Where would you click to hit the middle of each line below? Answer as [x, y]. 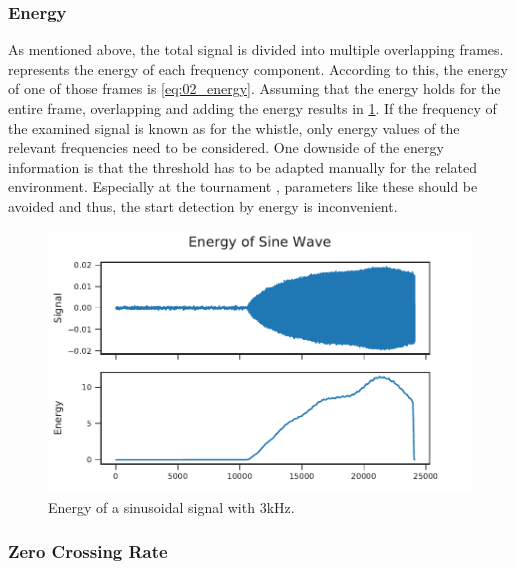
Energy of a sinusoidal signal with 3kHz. [171, 506]
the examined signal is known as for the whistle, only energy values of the [234, 127]
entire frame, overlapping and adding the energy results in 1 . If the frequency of [252, 108]
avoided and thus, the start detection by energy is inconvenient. [203, 205]
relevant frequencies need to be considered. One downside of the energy [226, 147]
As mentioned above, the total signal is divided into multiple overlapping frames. [256, 49]
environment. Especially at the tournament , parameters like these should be [243, 186]
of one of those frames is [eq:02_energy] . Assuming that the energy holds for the [254, 88]
